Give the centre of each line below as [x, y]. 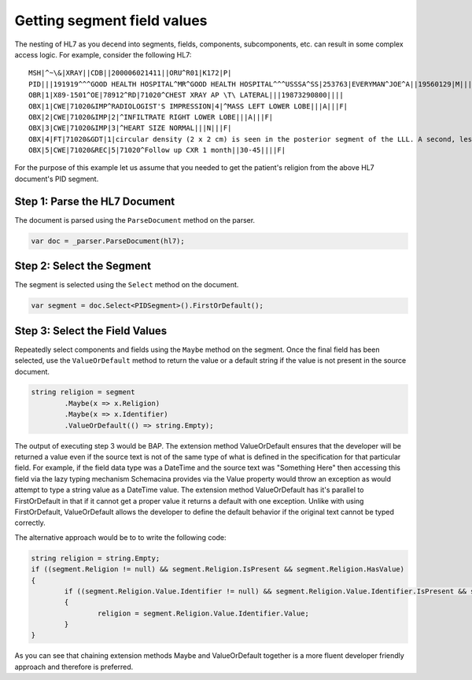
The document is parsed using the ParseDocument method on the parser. [135, 220]
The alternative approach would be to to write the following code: [121, 537]
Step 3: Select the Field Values [91, 331]
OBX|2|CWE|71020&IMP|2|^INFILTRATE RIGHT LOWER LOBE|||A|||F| [151, 117]
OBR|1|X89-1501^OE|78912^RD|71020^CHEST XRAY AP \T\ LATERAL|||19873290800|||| [186, 95]
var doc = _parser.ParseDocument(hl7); [108, 241]
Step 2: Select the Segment [83, 266]
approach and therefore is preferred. [74, 667]
